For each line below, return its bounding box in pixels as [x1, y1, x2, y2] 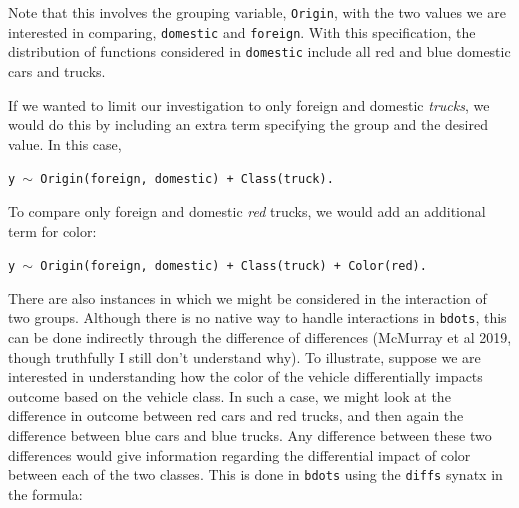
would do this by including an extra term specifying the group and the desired [8, 114, 488, 135]
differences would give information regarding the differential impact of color [8, 444, 471, 465]
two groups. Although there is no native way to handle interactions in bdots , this [8, 307, 507, 328]
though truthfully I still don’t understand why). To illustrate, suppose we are [8, 346, 481, 367]
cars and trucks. [8, 60, 106, 81]
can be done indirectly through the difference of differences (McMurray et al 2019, [8, 327, 512, 348]
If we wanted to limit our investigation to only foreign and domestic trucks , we [8, 94, 490, 115]
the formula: [8, 483, 83, 504]
